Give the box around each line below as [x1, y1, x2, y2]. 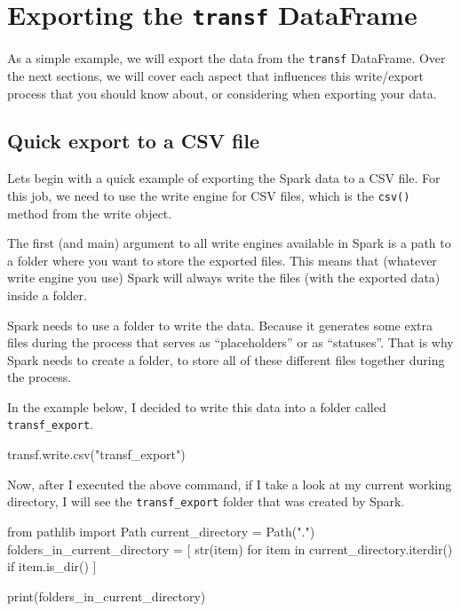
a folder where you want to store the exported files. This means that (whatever [7, 250, 437, 269]
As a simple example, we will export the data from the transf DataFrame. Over [7, 49, 446, 68]
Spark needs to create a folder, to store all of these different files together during [7, 350, 445, 369]
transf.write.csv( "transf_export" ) [7, 445, 186, 464]
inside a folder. [7, 285, 87, 304]
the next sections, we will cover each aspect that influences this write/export [7, 66, 425, 84]
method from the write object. [7, 203, 172, 222]
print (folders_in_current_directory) [7, 586, 206, 605]
